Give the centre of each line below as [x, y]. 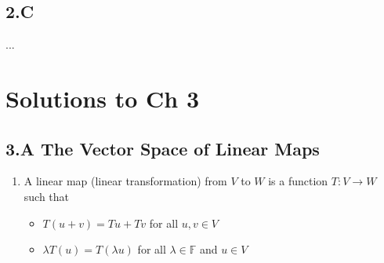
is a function [298, 181]
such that [47, 196]
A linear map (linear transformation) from [125, 181]
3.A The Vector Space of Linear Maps [163, 148]
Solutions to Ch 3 [103, 98]
